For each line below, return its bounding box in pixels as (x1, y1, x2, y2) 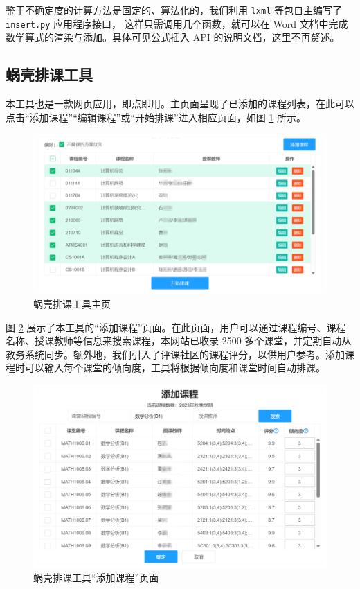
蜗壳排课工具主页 (33, 296, 111, 310)
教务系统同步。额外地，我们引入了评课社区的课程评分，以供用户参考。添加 (6, 346, 345, 361)
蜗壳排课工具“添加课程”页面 (33, 570, 159, 585)
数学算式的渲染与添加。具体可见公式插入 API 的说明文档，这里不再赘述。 (6, 30, 340, 44)
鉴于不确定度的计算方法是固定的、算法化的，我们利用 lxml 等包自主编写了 (6, 3, 342, 17)
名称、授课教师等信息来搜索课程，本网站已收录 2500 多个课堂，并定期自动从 (6, 333, 352, 348)
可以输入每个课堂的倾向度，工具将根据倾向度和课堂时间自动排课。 (24, 360, 325, 375)
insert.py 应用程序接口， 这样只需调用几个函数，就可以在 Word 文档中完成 (6, 16, 348, 30)
